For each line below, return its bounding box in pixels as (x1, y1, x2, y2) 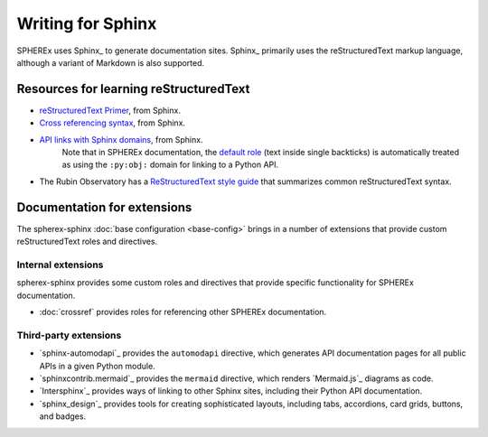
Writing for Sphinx (16, 14, 157, 33)
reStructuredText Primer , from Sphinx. (39, 105, 181, 116)
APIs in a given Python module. (39, 360, 155, 371)
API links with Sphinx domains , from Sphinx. (39, 134, 203, 144)
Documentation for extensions (16, 200, 192, 215)
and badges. (39, 411, 86, 422)
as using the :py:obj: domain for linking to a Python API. (61, 159, 279, 171)
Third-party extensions (16, 329, 122, 341)
